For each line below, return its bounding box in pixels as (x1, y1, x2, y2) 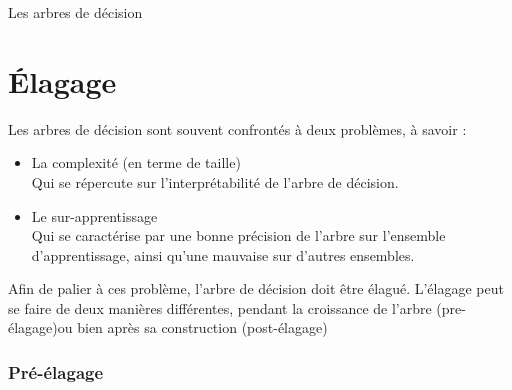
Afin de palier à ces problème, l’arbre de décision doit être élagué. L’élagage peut (8, 278, 504, 299)
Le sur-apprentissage (31, 205, 158, 226)
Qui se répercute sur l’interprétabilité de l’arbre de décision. (31, 171, 399, 192)
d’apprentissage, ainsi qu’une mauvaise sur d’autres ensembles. (31, 244, 415, 265)
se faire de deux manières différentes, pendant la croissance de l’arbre (8, 297, 432, 318)
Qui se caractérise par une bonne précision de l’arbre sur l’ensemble (31, 225, 446, 246)
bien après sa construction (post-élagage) (77, 317, 328, 338)
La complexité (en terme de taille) (31, 152, 241, 173)
